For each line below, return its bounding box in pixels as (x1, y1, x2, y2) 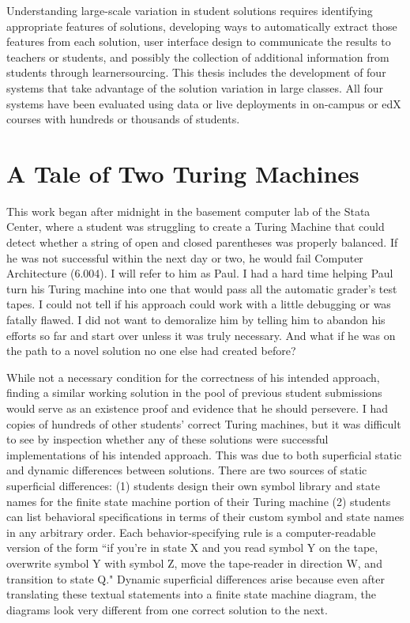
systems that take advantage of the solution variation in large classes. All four (6, 79, 384, 96)
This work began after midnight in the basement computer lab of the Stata (6, 202, 371, 219)
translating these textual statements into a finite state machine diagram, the (6, 586, 376, 602)
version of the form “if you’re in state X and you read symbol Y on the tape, (6, 539, 378, 556)
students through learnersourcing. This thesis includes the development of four (6, 64, 386, 81)
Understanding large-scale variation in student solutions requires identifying (6, 2, 373, 18)
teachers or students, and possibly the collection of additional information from (6, 48, 389, 65)
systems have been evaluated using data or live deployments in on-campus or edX (6, 95, 401, 111)
